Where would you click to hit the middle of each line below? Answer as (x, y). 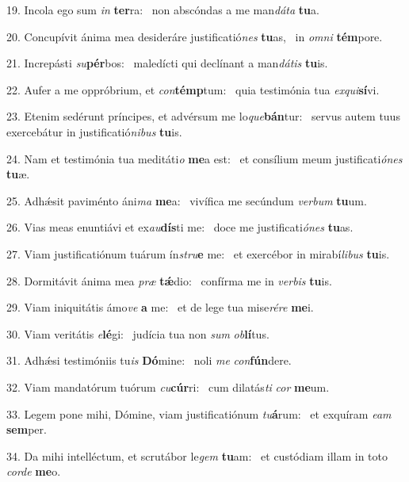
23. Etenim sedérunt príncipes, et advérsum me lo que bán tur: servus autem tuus (203, 116)
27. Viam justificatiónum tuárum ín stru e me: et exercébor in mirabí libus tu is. (198, 253)
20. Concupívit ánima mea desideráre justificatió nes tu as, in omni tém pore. (195, 36)
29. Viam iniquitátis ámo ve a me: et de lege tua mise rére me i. (160, 307)
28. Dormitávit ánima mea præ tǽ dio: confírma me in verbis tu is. (169, 280)
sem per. (27, 429)
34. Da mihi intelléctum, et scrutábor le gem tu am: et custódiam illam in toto (197, 455)
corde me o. (34, 471)
